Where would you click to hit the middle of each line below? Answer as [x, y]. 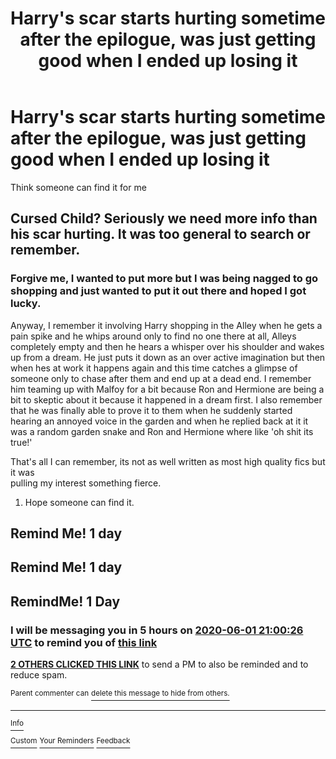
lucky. [26, 304]
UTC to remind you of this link [84, 642]
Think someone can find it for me [78, 187]
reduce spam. [39, 675]
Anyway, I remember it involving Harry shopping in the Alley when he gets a [166, 325]
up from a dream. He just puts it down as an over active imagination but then [168, 357]
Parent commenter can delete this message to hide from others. [120, 693]
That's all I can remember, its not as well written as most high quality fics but [168, 461]
